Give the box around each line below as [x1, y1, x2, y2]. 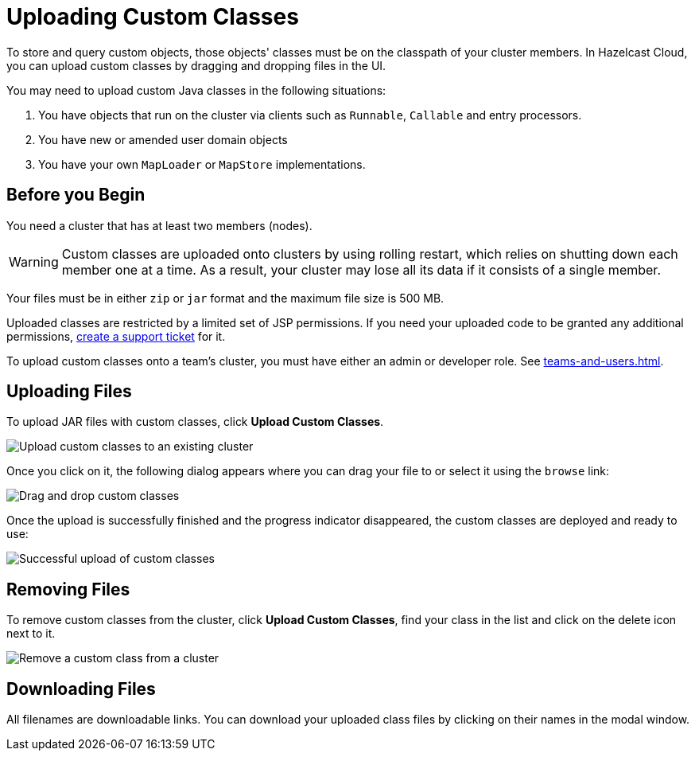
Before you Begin [6, 185, 146, 205]
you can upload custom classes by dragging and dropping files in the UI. [6, 58, 386, 72]
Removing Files [6, 579, 130, 599]
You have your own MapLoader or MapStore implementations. [38, 157, 366, 171]
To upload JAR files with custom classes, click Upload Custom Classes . [6, 415, 384, 429]
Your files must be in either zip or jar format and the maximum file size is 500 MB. [6, 291, 445, 305]
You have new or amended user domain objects [38, 132, 288, 146]
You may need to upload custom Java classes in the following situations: [6, 83, 386, 97]
